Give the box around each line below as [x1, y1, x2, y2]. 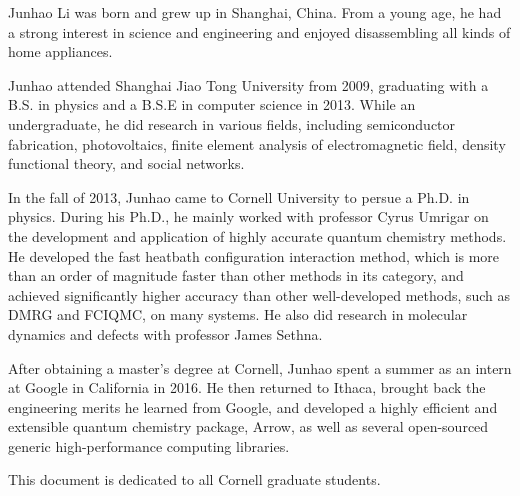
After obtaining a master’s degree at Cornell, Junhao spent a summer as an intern [8, 357, 512, 378]
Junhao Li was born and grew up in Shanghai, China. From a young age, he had [8, 2, 502, 22]
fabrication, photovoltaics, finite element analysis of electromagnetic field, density [8, 133, 506, 154]
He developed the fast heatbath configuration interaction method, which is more [8, 245, 500, 266]
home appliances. [8, 41, 113, 62]
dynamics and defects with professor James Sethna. [8, 323, 323, 344]
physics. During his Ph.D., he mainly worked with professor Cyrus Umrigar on [8, 206, 489, 227]
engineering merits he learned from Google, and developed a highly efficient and [8, 396, 498, 417]
